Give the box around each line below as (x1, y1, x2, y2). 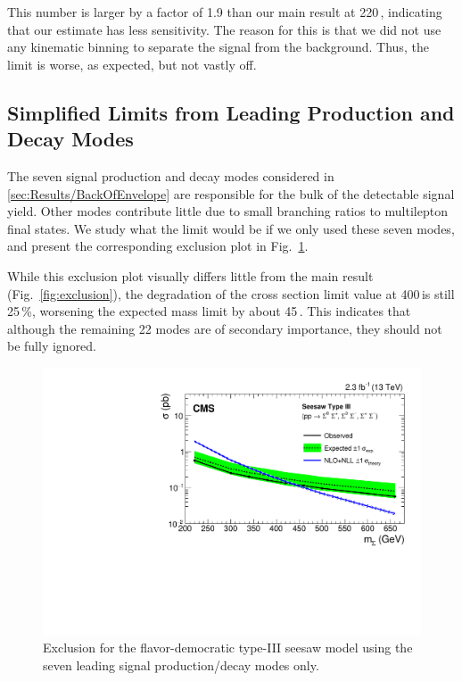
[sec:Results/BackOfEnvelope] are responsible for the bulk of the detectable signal (7, 184, 455, 203)
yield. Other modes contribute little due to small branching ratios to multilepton (7, 202, 448, 220)
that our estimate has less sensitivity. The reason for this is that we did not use (7, 20, 441, 38)
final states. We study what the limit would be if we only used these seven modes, (7, 219, 455, 237)
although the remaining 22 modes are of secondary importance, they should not (7, 319, 442, 337)
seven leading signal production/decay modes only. (43, 655, 319, 674)
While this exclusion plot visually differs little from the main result (7, 266, 374, 285)
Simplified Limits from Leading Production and (7, 98, 455, 126)
